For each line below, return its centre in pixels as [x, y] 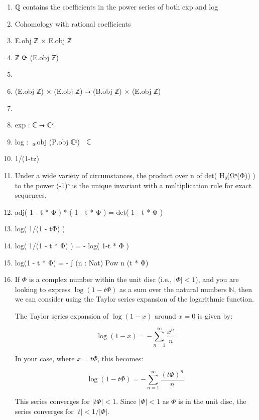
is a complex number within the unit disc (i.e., [100, 279]
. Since [126, 401]
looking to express [43, 289]
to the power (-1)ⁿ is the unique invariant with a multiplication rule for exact [133, 185]
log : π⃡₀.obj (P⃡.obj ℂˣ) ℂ [53, 141]
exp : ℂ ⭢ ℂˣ [34, 125]
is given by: [215, 315]
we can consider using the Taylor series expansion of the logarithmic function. [134, 299]
